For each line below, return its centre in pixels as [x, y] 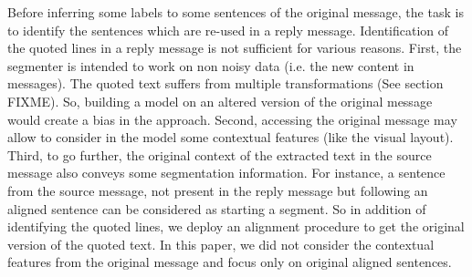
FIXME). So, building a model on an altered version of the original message [220, 101]
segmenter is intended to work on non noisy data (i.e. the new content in [211, 65]
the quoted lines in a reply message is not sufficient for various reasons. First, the [235, 48]
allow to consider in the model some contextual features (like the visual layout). [231, 137]
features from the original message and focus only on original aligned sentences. [230, 262]
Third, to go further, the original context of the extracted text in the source [220, 154]
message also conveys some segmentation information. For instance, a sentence [226, 173]
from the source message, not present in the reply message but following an [218, 190]
